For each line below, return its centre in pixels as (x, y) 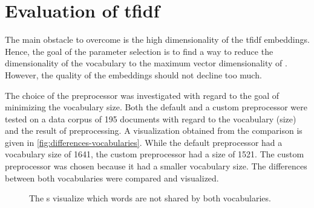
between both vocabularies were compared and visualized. (112, 178)
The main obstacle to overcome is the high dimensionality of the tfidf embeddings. (157, 39)
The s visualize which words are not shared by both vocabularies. (150, 198)
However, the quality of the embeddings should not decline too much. (133, 74)
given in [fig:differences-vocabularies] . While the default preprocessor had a (144, 142)
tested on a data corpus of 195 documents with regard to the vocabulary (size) (151, 118)
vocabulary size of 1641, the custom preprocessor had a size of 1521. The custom (155, 154)
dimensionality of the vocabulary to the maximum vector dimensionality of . (146, 63)
